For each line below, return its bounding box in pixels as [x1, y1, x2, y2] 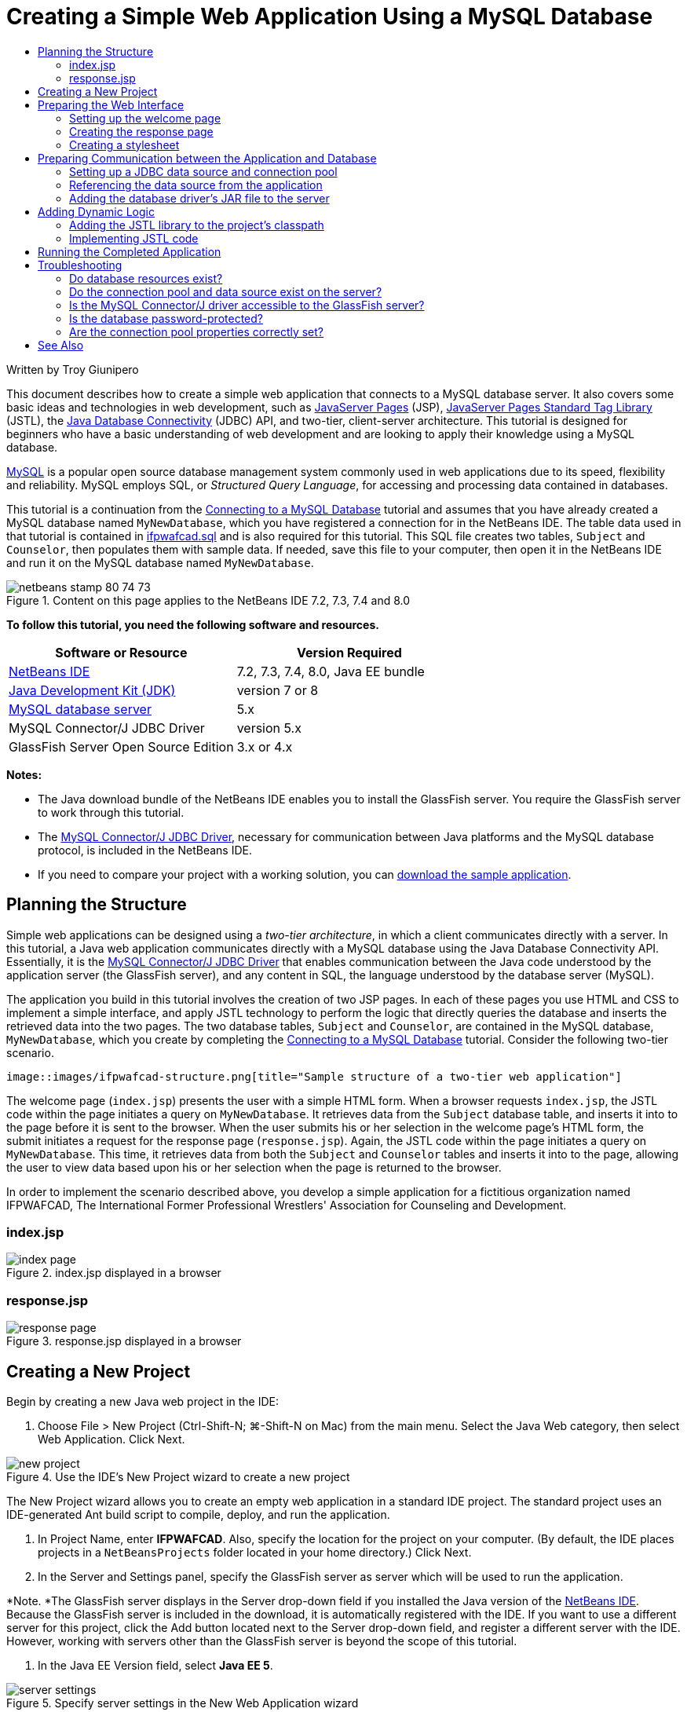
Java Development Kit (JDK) [9, 682, 176, 698]
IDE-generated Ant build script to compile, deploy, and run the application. [6, 1507, 390, 1521]
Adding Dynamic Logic [38, 204, 155, 218]
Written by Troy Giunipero [6, 362, 139, 376]
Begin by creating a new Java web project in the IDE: [6, 1394, 280, 1408]
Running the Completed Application [38, 244, 221, 258]
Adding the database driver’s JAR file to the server [69, 191, 330, 205]
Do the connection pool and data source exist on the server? [69, 284, 382, 298]
